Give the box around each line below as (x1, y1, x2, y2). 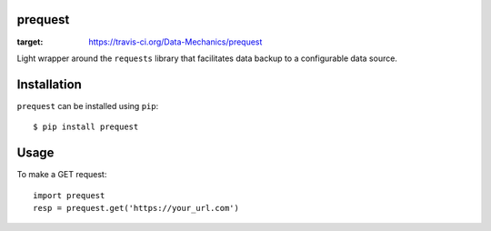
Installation (16, 76, 82, 92)
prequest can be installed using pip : (16, 100, 159, 111)
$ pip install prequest (33, 122, 139, 132)
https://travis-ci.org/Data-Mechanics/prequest (88, 36, 263, 47)
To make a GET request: (16, 169, 107, 180)
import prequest (33, 190, 105, 200)
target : (16, 36, 44, 47)
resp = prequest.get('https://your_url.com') (33, 203, 240, 213)
